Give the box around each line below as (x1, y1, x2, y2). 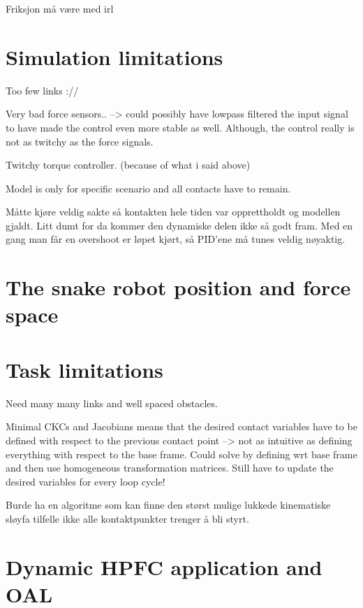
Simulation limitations (6, 42, 223, 71)
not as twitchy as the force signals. (6, 134, 154, 148)
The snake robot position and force (6, 273, 351, 302)
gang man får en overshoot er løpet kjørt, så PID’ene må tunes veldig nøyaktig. (6, 232, 346, 246)
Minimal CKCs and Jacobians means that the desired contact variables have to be (6, 419, 357, 434)
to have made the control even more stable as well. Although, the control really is (6, 120, 355, 134)
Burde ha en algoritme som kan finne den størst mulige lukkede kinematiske (6, 497, 331, 512)
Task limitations (6, 355, 163, 383)
